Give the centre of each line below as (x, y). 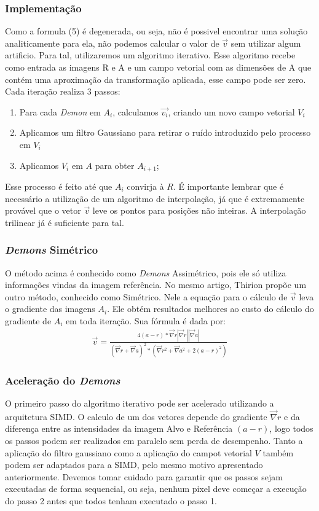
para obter (115, 165)
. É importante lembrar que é (228, 186)
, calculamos (136, 111)
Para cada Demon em (60, 111)
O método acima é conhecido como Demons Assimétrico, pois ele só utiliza (146, 272)
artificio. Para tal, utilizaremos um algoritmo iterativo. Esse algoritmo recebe (150, 55)
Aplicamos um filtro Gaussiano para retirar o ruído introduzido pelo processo (165, 132)
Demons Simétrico (52, 250)
